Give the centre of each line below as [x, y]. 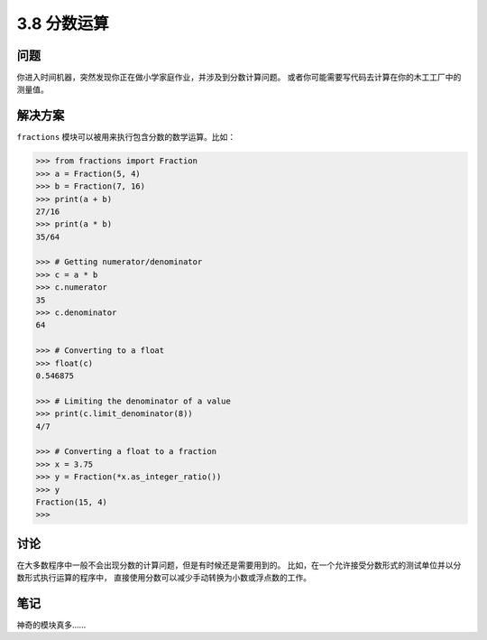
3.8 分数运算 [63, 23]
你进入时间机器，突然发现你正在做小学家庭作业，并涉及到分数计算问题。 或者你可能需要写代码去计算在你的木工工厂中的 [239, 78]
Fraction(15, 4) [72, 502]
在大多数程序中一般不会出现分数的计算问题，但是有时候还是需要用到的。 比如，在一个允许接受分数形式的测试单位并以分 [239, 565]
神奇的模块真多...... [51, 625]
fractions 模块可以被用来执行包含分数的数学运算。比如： [126, 137]
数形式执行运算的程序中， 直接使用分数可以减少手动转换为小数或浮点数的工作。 [164, 578]
